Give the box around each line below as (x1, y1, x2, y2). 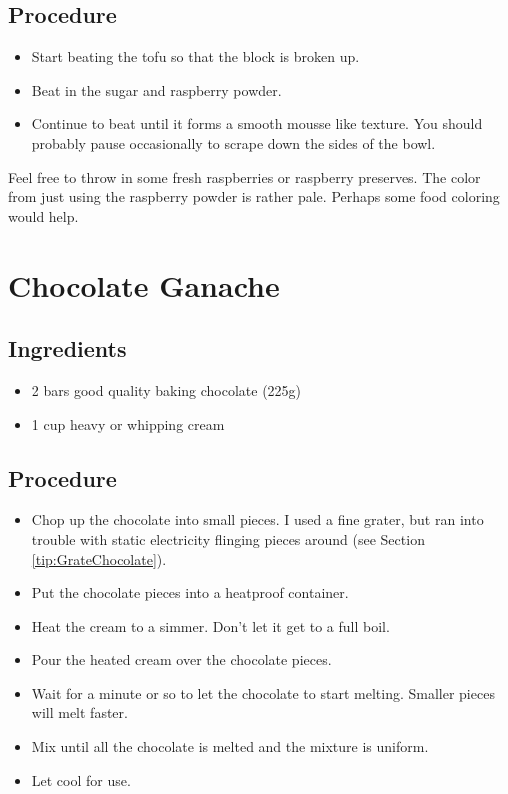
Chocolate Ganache (8, 264, 280, 305)
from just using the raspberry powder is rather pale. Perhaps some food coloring (8, 186, 500, 207)
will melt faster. (31, 702, 128, 723)
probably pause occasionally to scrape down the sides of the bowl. (31, 132, 436, 153)
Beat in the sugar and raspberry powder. (31, 79, 282, 100)
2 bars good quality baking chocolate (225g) (31, 379, 302, 400)
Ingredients (8, 333, 127, 364)
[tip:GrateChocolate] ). (31, 548, 167, 569)
